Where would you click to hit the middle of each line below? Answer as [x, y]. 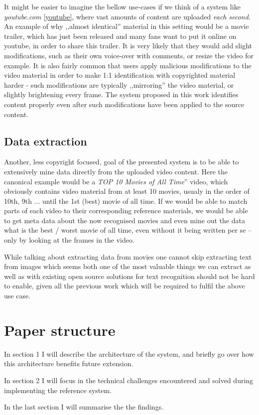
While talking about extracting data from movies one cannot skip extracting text [128, 256]
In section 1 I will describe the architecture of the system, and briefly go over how [129, 353]
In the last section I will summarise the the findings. [84, 407]
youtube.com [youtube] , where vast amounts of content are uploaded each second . [127, 16]
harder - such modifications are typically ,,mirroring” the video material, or [119, 84]
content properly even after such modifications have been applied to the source [124, 104]
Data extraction [46, 141]
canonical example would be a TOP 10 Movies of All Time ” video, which [116, 181]
